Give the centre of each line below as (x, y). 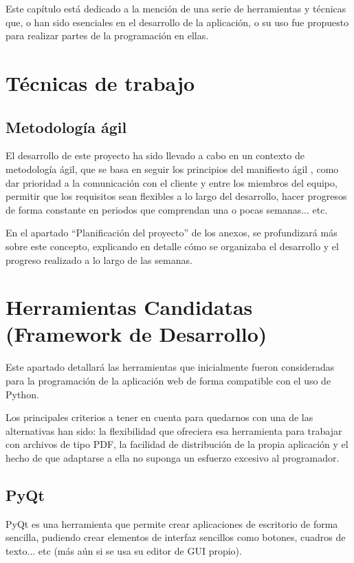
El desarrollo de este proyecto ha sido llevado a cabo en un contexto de (155, 155)
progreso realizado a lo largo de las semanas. (99, 259)
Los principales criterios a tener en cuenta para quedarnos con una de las (159, 417)
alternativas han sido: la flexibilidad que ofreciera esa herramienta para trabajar (174, 430)
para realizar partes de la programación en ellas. (107, 35)
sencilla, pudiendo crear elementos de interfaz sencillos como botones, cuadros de (176, 537)
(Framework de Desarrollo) (136, 334)
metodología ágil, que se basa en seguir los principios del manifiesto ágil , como (172, 168)
